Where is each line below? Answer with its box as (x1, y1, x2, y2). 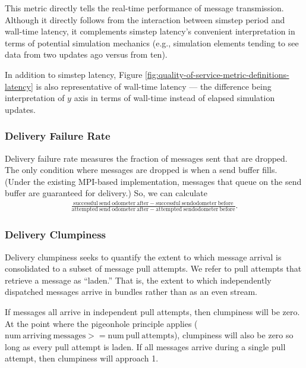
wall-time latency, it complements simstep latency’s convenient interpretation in (5, 25, 295, 37)
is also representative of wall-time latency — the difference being (36, 80, 272, 92)
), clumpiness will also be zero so (173, 329, 294, 341)
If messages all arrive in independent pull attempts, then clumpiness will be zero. (5, 305, 300, 317)
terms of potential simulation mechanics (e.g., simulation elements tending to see (5, 36, 299, 49)
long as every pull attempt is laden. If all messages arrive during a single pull (5, 340, 286, 353)
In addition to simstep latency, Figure (5, 68, 143, 80)
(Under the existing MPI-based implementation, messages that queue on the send (5, 175, 302, 187)
